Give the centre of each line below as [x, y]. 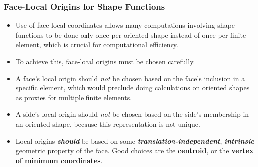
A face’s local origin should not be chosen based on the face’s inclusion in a [130, 78]
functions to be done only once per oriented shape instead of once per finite [131, 35]
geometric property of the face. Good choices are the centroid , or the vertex [134, 150]
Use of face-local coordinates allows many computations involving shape [125, 25]
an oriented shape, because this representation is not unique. [108, 124]
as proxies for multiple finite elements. [74, 97]
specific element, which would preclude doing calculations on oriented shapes [132, 88]
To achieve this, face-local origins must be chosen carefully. [105, 61]
